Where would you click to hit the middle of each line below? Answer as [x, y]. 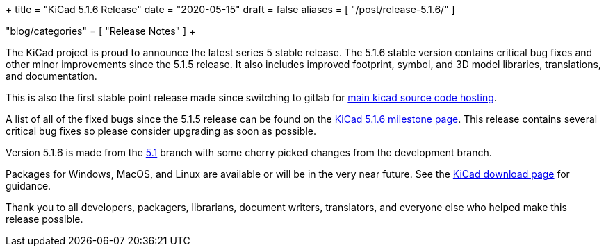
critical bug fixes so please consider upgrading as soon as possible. [161, 131]
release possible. [44, 219]
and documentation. [51, 76]
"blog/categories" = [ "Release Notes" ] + [101, 31]
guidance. [28, 186]
